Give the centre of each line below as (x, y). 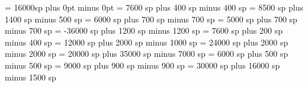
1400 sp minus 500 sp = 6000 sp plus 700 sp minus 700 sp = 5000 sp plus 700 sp (151, 19)
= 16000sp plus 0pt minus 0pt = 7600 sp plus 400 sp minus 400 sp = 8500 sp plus (154, 7)
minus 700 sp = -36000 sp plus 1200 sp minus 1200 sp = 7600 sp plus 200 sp (144, 30)
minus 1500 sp (31, 77)
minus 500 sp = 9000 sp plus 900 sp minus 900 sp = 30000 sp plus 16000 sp (142, 65)
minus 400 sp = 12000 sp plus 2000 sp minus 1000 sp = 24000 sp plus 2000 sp (147, 42)
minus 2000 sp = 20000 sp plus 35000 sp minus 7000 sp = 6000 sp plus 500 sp (147, 54)
